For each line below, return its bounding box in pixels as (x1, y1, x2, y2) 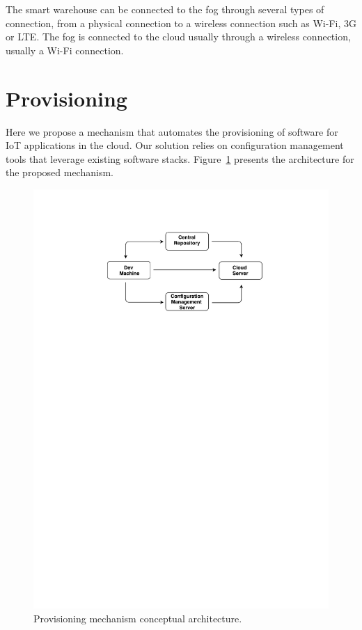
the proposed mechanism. (6, 165, 113, 180)
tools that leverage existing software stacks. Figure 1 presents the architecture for (6, 151, 354, 166)
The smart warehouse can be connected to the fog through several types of (6, 2, 324, 16)
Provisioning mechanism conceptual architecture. (33, 611, 242, 625)
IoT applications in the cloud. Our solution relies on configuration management (6, 138, 344, 152)
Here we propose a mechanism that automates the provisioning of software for (6, 124, 338, 139)
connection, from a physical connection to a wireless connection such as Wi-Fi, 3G (6, 15, 356, 30)
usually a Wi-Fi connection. (6, 42, 124, 57)
